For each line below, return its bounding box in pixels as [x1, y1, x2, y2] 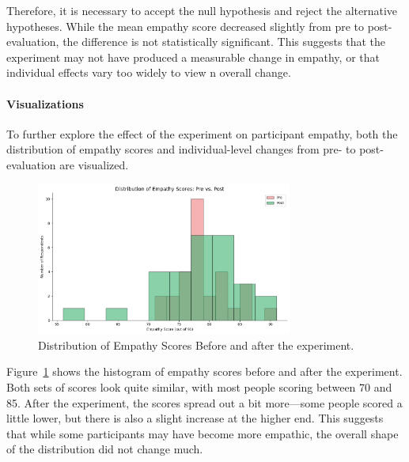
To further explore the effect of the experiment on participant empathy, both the [6, 125, 398, 142]
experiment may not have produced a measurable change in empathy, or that [6, 48, 380, 65]
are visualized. [59, 156, 129, 172]
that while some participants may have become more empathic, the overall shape [6, 425, 399, 441]
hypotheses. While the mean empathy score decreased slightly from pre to [6, 17, 365, 34]
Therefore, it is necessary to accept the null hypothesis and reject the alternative [6, 2, 398, 18]
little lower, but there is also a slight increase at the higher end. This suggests [6, 410, 384, 426]
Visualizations [6, 95, 84, 112]
